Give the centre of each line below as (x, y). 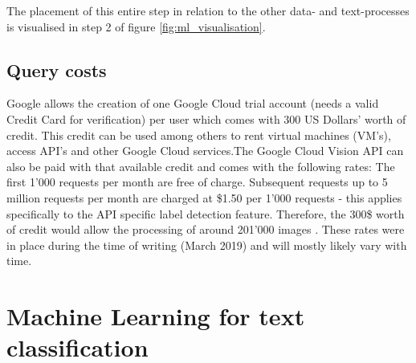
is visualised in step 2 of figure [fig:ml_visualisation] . (136, 26)
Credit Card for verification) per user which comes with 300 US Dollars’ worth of (206, 118)
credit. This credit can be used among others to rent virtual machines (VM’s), (199, 135)
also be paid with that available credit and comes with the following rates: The (201, 166)
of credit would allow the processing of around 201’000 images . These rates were (206, 229)
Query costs (57, 69)
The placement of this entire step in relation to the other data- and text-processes (208, 10)
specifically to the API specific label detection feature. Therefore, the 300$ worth (206, 213)
